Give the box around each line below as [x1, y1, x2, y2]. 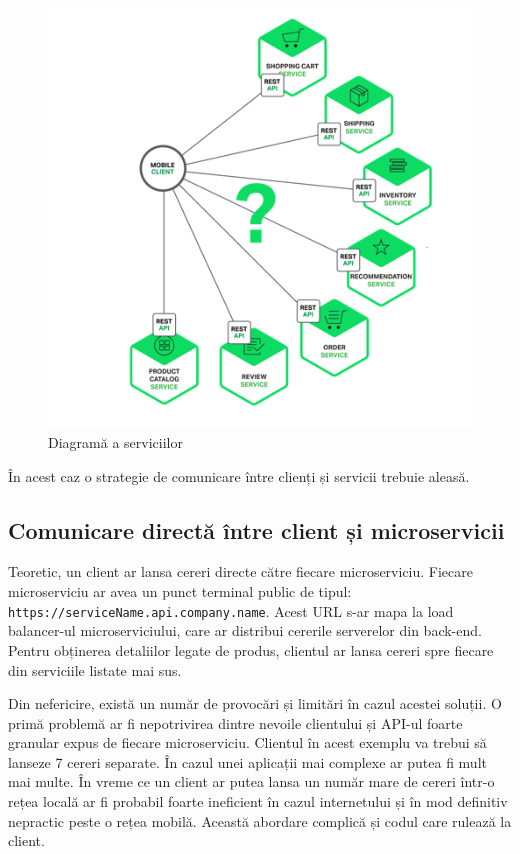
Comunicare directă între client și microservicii [8, 514, 505, 545]
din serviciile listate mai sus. [8, 659, 182, 680]
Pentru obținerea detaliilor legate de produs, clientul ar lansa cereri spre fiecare [8, 639, 494, 660]
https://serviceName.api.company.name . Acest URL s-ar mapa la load [8, 600, 454, 621]
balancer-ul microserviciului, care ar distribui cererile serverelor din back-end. [8, 620, 482, 641]
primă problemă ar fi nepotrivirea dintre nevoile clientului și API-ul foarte [8, 712, 463, 733]
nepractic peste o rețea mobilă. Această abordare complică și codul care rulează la [8, 810, 512, 831]
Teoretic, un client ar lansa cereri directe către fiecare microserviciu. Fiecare [8, 561, 474, 582]
